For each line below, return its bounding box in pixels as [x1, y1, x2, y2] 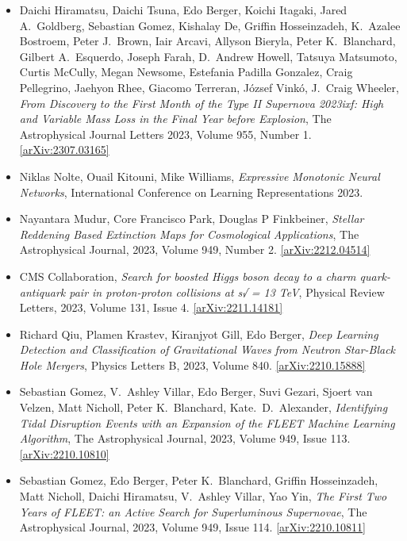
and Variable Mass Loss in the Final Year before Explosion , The [19, 110, 332, 127]
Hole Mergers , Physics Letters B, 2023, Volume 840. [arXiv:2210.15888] [19, 356, 366, 373]
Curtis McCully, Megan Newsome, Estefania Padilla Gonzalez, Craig [19, 63, 353, 80]
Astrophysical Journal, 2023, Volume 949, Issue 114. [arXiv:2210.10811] [19, 519, 366, 535]
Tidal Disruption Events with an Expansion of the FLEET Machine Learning [19, 414, 395, 431]
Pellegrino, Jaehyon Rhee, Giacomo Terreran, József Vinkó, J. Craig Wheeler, [19, 79, 399, 95]
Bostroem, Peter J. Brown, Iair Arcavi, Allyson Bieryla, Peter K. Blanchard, [19, 33, 396, 49]
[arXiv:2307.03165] [19, 141, 109, 158]
